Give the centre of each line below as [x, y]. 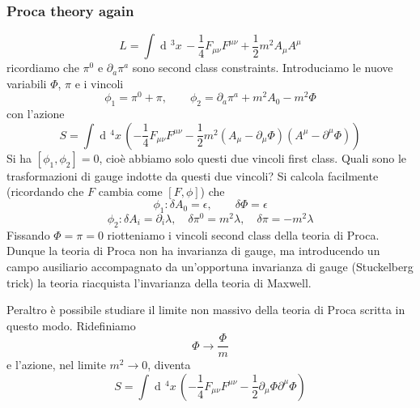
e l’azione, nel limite [56, 365]
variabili [27, 83]
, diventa [169, 365]
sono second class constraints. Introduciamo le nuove [263, 68]
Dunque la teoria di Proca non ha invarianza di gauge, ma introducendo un [193, 251]
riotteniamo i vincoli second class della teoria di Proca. [243, 234]
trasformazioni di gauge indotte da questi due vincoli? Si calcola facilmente [193, 175]
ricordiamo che [43, 68]
